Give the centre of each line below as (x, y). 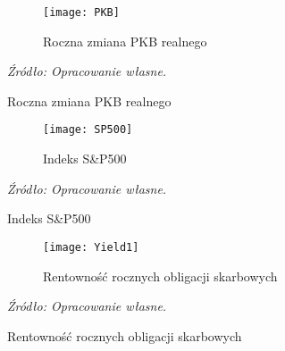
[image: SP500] (88, 130)
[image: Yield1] (91, 247)
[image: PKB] (81, 13)
